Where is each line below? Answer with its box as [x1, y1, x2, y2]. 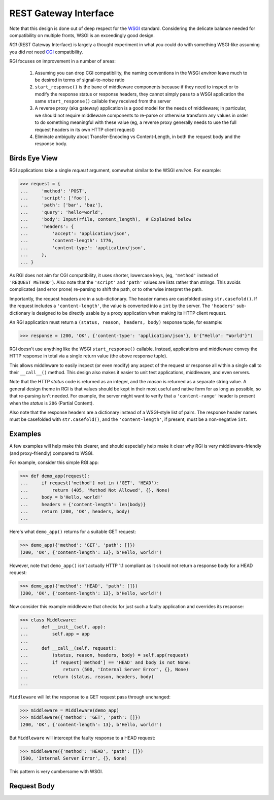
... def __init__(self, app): [20, 624, 106, 629]
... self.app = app [20, 631, 90, 637]
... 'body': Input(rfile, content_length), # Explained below [20, 216, 192, 222]
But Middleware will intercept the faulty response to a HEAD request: [9, 735, 156, 741]
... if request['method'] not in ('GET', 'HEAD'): [20, 480, 159, 486]
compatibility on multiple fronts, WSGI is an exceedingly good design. [9, 32, 155, 38]
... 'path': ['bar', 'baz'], [20, 202, 104, 208]
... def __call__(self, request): [20, 645, 117, 651]
